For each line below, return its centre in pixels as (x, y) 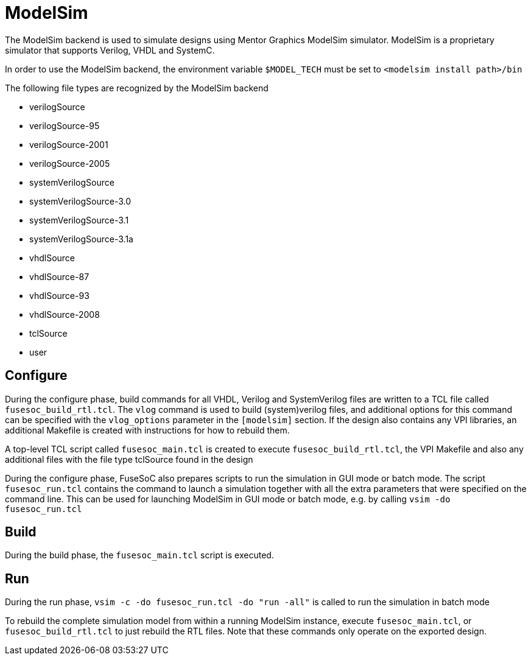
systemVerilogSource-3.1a (81, 239)
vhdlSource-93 (59, 295)
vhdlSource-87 (59, 276)
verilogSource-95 (65, 125)
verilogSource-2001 (69, 144)
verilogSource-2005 (70, 163)
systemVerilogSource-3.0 (80, 201)
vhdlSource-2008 (65, 314)
